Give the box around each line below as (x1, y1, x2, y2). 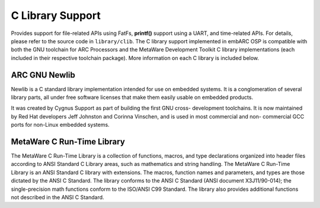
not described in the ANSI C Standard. (11, 194, 104, 201)
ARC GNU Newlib (11, 70, 75, 80)
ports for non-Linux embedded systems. (11, 121, 110, 129)
